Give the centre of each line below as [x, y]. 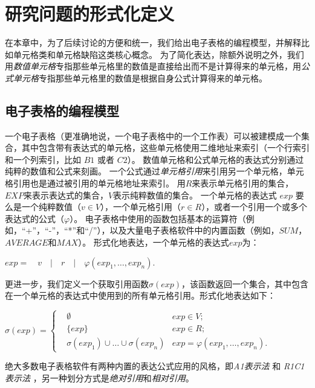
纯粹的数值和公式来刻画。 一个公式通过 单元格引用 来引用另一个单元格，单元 [154, 171]
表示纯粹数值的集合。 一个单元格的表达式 [195, 195]
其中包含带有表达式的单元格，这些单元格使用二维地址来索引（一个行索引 [165, 148]
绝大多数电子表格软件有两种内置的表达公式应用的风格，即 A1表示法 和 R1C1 [155, 366]
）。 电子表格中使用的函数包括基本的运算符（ [158, 218]
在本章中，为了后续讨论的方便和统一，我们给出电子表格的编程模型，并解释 [153, 43]
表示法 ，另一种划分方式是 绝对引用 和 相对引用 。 [99, 378]
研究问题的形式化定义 [90, 14]
